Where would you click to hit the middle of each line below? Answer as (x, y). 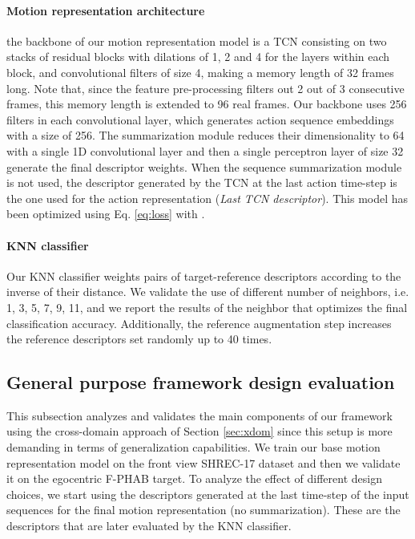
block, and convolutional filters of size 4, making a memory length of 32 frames (200, 72)
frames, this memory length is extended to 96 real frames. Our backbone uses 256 (207, 104)
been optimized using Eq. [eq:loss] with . (106, 214)
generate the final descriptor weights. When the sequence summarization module (204, 166)
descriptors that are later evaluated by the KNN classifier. (149, 526)
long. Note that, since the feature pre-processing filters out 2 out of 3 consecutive (205, 88)
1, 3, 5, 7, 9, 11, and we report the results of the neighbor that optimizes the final (207, 307)
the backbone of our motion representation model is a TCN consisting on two (197, 41)
